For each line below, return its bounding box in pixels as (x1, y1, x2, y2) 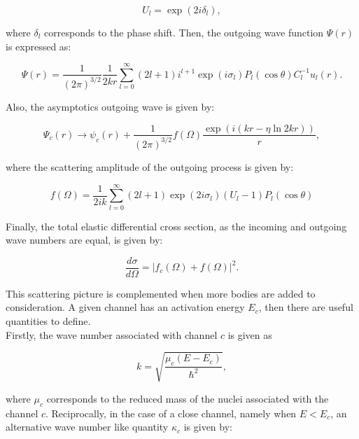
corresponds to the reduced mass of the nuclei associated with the (46, 391, 329, 405)
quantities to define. (6, 314, 91, 328)
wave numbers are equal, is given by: (6, 232, 163, 247)
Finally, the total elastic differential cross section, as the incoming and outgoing (6, 218, 347, 233)
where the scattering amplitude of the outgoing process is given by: (6, 159, 294, 174)
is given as (227, 327, 272, 342)
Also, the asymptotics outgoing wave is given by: (6, 99, 215, 113)
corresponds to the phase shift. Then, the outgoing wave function (44, 25, 324, 39)
